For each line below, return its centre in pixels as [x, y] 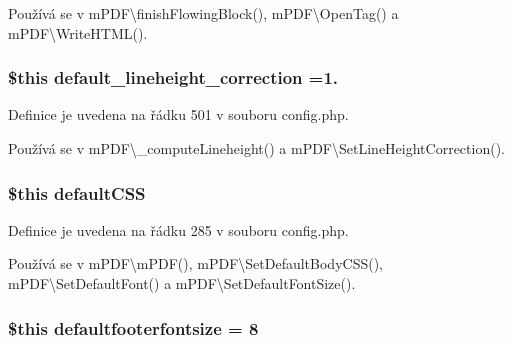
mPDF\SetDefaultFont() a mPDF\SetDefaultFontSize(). [182, 283]
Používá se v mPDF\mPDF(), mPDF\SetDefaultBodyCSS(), [196, 263]
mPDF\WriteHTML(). [78, 32]
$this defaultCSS [77, 192]
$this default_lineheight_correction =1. [173, 77]
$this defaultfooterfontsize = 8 [133, 327]
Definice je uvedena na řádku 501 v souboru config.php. [178, 114]
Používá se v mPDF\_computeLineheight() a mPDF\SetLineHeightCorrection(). [256, 148]
